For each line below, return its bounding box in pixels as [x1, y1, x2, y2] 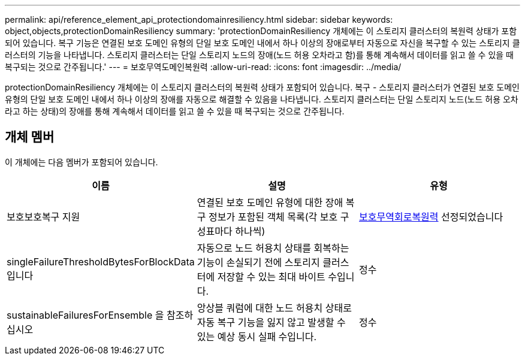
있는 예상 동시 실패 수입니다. [197, 330, 317, 343]
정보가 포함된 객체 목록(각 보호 [209, 210, 338, 223]
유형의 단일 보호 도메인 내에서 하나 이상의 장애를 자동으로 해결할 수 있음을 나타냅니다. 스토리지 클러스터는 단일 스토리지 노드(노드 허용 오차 [5, 94, 518, 104]
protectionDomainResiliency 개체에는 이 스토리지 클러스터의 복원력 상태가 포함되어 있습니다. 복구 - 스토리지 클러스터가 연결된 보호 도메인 [5, 82, 520, 92]
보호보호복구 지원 [7, 210, 80, 223]
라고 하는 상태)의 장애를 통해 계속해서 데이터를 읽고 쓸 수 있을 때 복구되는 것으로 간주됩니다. [5, 106, 345, 116]
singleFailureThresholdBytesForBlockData [7, 255, 195, 268]
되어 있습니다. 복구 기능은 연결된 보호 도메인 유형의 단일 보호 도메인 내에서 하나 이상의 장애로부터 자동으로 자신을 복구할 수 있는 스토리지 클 [5, 38, 520, 48]
